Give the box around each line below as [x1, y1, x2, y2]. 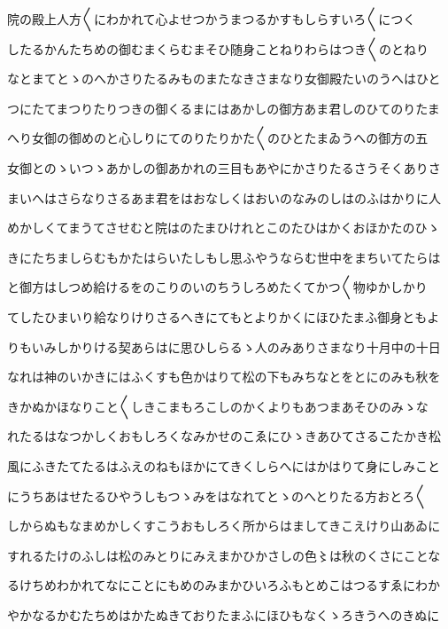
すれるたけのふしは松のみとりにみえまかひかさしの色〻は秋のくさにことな [7, 546, 441, 564]
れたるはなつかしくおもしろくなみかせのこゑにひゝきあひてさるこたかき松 [7, 427, 441, 445]
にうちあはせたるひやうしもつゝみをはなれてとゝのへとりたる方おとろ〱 [7, 486, 428, 505]
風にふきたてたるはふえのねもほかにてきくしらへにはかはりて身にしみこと [7, 456, 441, 475]
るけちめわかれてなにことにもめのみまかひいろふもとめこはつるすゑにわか [7, 576, 441, 594]
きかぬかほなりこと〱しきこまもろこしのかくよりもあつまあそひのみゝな [7, 397, 429, 415]
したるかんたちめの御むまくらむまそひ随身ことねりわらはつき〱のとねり [7, 39, 429, 58]
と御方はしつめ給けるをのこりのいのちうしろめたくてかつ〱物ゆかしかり [7, 278, 428, 296]
